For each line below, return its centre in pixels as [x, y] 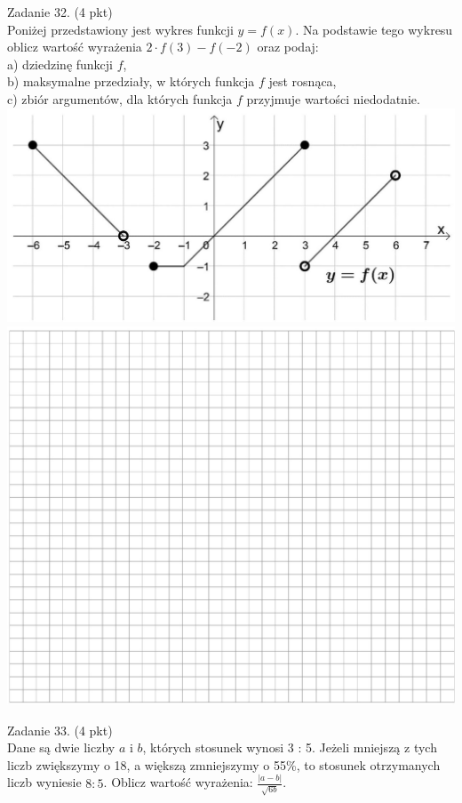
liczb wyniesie [44, 782]
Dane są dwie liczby [61, 747]
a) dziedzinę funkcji [60, 64]
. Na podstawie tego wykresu [374, 29]
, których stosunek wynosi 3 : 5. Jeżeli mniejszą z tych [290, 747]
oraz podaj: [288, 47]
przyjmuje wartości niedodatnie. [333, 98]
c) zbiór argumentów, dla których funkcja [120, 98]
